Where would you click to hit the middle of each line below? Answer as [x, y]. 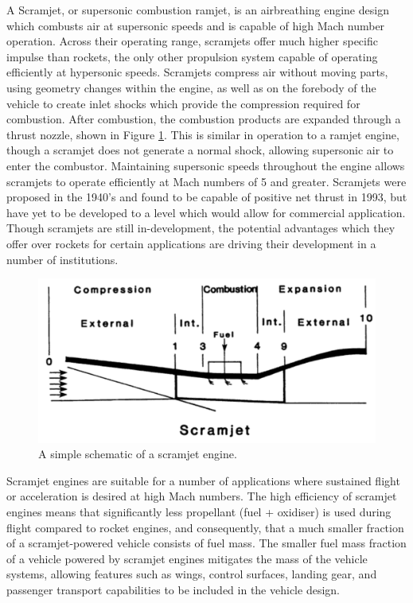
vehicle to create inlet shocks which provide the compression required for [183, 103]
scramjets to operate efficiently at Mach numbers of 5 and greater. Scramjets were [206, 181]
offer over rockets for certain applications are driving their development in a [191, 243]
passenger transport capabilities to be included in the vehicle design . [173, 590]
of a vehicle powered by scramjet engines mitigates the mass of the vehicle [187, 558]
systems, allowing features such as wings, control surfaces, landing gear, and [192, 574]
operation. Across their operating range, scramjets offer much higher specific [192, 41]
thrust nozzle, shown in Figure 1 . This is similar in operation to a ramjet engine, [203, 134]
